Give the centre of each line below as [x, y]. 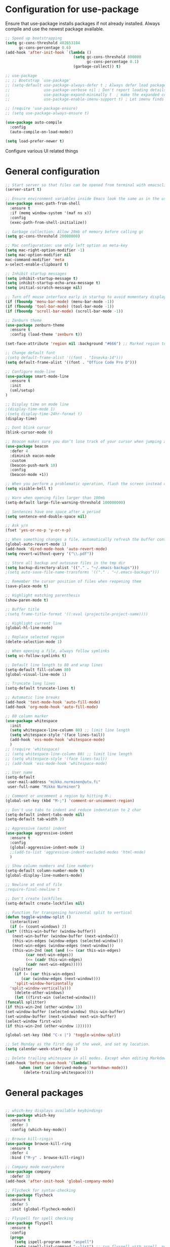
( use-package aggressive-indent [39, 833]
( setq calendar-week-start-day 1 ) [42, 1049]
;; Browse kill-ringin [29, 1139]
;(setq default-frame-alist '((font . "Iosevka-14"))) [64, 358]
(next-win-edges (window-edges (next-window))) [63, 945]
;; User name [19, 773]
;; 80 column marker [27, 716]
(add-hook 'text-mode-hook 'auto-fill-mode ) [53, 702]
